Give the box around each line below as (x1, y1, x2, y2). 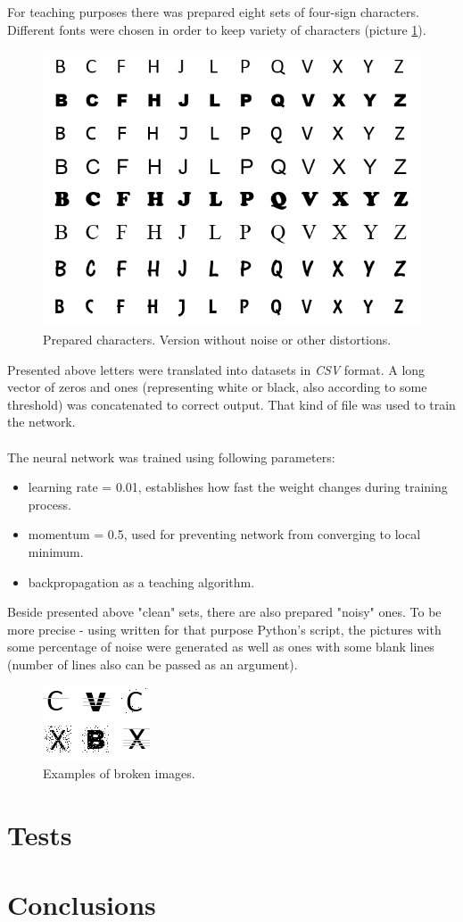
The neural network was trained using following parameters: (7, 447, 335, 466)
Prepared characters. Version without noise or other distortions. (43, 329, 392, 348)
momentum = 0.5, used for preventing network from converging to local (28, 525, 421, 544)
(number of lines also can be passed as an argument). (7, 654, 298, 673)
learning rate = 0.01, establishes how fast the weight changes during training (28, 478, 448, 496)
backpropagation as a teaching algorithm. (28, 572, 255, 591)
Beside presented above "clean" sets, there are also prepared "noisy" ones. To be (7, 602, 442, 621)
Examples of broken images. (43, 764, 195, 783)
